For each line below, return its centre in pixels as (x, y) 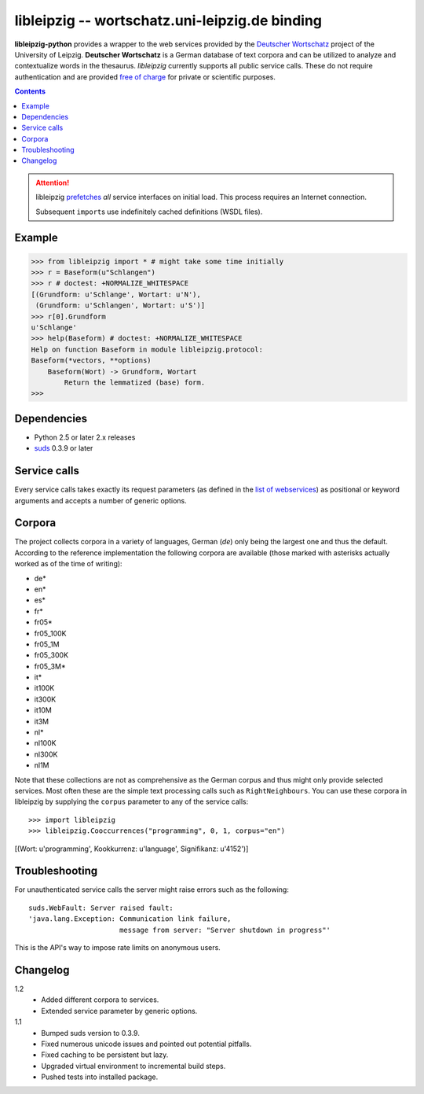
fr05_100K (50, 633)
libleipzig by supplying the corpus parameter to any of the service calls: (132, 801)
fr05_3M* (50, 666)
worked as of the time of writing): (68, 564)
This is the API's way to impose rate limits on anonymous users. (118, 948)
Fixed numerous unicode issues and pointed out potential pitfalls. (146, 1044)
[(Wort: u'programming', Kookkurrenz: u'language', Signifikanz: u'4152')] (132, 849)
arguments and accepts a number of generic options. (101, 500)
